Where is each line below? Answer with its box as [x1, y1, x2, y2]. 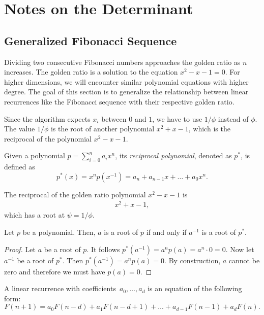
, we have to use [152, 113, 202, 124]
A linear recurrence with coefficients [4, 283, 116, 294]
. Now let [225, 243, 254, 254]
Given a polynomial [4, 150, 65, 161]
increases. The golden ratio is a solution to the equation [4, 66, 178, 77]
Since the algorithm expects [4, 113, 91, 124]
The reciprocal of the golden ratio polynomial [4, 189, 146, 199]
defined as [4, 161, 35, 172]
